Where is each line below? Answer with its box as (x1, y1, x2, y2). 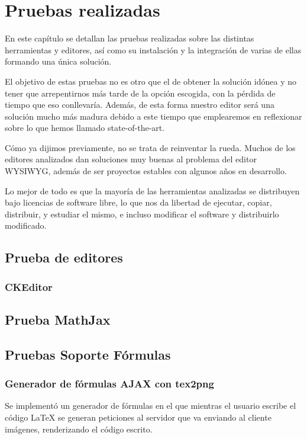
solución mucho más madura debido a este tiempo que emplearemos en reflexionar (5, 110, 302, 122)
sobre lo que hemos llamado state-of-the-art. (5, 121, 165, 134)
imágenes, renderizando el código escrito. (5, 422, 153, 435)
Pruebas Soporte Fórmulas (5, 345, 171, 363)
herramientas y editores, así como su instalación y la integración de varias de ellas (5, 43, 302, 56)
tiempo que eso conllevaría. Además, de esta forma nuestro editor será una (5, 98, 274, 111)
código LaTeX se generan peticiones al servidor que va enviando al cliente (5, 411, 272, 424)
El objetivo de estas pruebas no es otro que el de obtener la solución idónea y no (5, 75, 297, 87)
